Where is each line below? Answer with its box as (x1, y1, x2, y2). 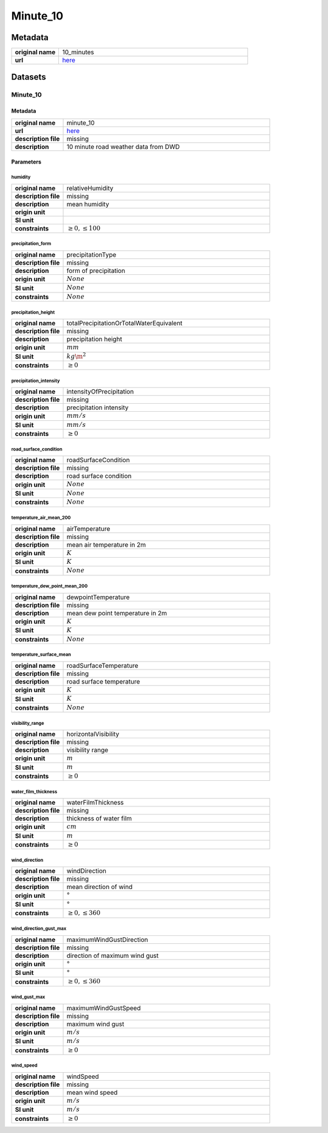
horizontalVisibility (66, 730, 120, 738)
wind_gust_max (11, 994, 46, 1000)
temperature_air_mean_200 (11, 515, 71, 521)
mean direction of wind (66, 882, 133, 891)
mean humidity (66, 199, 109, 208)
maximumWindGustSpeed (66, 1003, 141, 1012)
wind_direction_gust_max (11, 925, 67, 932)
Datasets (11, 72, 46, 82)
